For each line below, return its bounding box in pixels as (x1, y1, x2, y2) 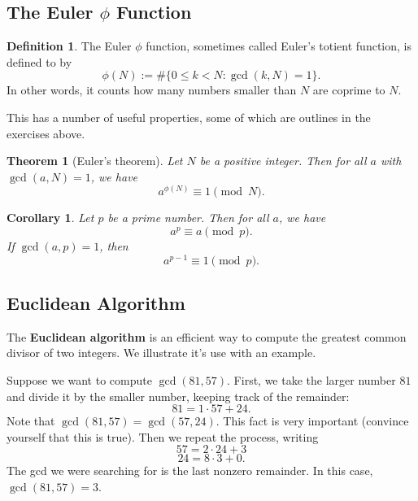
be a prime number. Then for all (107, 209, 269, 226)
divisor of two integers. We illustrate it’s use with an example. (7, 344, 316, 361)
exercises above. (7, 124, 85, 142)
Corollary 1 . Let (7, 209, 94, 226)
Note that (7, 412, 55, 429)
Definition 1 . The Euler (7, 37, 132, 54)
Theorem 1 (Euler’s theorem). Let (7, 152, 183, 169)
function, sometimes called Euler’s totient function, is (146, 37, 411, 54)
